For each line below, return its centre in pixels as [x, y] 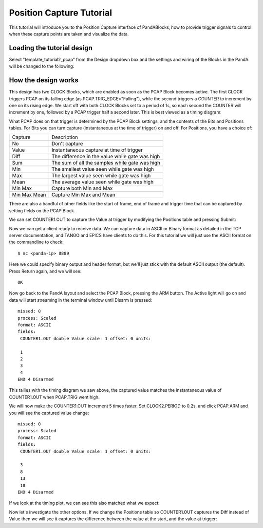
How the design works [44, 80]
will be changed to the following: [42, 66]
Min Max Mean [29, 195]
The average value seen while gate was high [103, 182]
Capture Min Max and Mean [83, 195]
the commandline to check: [36, 242]
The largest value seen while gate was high [101, 176]
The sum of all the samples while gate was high [106, 163]
